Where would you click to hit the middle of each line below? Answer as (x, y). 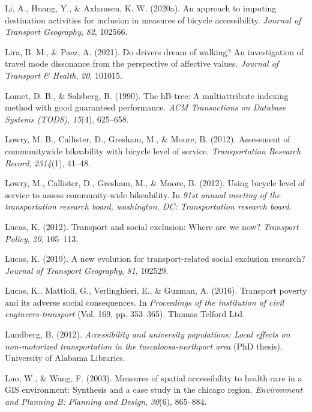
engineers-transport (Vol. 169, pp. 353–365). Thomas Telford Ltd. (125, 314)
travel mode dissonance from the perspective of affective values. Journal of (142, 63)
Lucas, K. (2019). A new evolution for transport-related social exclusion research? (155, 259)
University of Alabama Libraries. (65, 358)
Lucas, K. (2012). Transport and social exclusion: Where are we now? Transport (152, 226)
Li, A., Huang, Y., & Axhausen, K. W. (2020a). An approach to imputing (141, 8)
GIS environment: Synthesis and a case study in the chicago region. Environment (154, 389)
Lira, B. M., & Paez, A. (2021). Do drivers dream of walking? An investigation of (154, 51)
